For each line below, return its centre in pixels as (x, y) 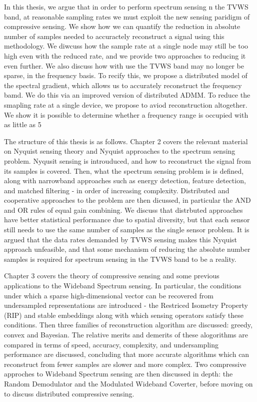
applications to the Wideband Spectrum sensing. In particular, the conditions (123, 286)
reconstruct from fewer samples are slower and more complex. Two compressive (125, 364)
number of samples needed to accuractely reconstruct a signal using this (114, 36)
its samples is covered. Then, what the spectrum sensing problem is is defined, (124, 170)
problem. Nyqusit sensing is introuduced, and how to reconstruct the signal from (127, 160)
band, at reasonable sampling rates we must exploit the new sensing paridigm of (127, 16)
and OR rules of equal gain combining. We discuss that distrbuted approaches (123, 210)
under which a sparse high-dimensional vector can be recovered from (109, 295)
